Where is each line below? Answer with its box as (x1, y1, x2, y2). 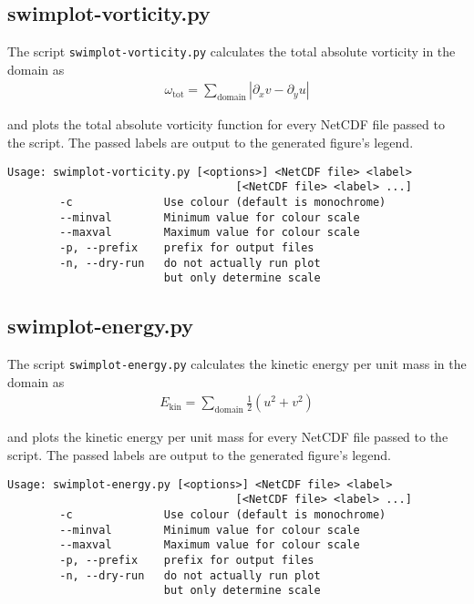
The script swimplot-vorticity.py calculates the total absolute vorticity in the (7, 42, 456, 61)
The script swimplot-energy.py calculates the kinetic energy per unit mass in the (7, 354, 467, 374)
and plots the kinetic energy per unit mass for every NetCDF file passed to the (7, 427, 448, 446)
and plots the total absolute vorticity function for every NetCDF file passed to (7, 115, 445, 134)
